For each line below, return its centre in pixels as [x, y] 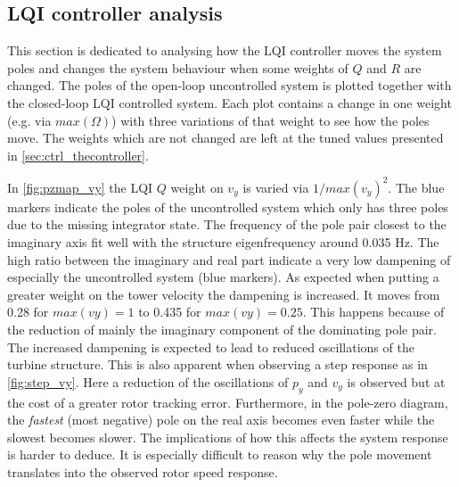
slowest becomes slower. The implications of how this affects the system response [228, 437]
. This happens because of [373, 312]
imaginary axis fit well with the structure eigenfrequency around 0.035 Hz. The [223, 242]
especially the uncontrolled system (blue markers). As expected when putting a [223, 277]
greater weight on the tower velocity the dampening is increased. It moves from [224, 294]
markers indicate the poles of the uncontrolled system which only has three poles [228, 206]
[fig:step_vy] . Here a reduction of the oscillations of [148, 381]
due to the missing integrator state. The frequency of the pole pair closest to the [227, 224]
